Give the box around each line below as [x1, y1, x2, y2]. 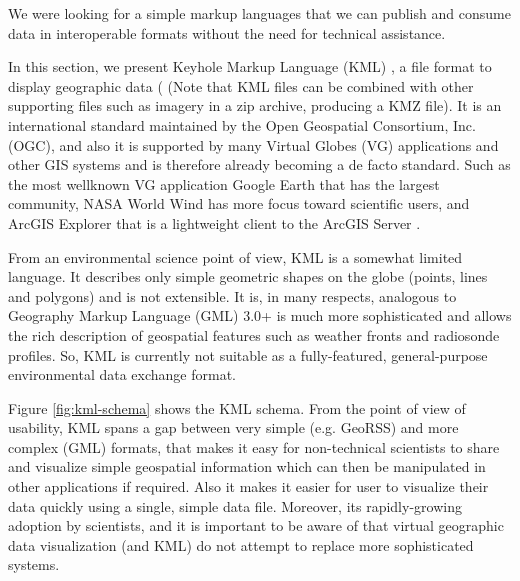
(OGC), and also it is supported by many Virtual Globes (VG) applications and [8, 134, 499, 155]
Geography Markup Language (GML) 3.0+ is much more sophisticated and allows [8, 305, 512, 326]
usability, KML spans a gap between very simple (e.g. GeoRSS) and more [8, 417, 459, 438]
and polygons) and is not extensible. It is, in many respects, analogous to [8, 285, 457, 306]
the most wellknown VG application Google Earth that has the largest [8, 173, 440, 194]
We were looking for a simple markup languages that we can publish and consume [8, 3, 511, 23]
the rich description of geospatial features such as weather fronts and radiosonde [8, 324, 500, 345]
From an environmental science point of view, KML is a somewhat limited [8, 246, 463, 267]
